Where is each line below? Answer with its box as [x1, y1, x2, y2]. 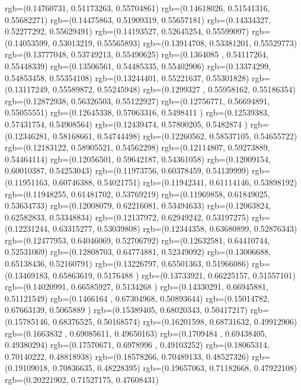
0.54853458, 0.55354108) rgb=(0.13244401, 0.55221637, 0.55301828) [5, 71, 249, 84]
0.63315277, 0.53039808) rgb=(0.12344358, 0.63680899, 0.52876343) [52, 222, 297, 235]
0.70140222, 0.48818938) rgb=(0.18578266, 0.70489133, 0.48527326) [5, 350, 249, 362]
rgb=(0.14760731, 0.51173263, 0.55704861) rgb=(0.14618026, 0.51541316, [5, 2, 270, 14]
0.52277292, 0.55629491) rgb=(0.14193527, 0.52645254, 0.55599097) [5, 25, 249, 37]
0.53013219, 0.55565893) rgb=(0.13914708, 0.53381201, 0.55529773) [52, 36, 297, 49]
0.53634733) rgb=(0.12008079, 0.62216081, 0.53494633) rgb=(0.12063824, [5, 199, 271, 212]
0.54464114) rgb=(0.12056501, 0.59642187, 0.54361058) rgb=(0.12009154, [5, 152, 271, 165]
